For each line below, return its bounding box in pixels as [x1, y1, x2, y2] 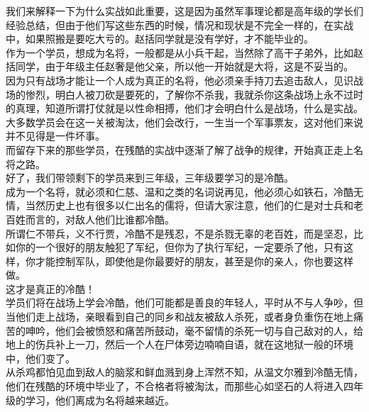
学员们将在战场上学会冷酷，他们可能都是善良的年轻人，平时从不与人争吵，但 [6, 295, 363, 310]
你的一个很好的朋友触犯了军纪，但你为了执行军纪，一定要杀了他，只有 [15, 240, 343, 255]
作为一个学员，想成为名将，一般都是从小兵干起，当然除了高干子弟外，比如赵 [6, 45, 363, 60]
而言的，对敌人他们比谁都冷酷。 [25, 211, 175, 226]
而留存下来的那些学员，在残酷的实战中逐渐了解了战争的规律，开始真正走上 [6, 142, 353, 157]
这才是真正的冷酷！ [6, 281, 95, 296]
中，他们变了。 [6, 350, 75, 365]
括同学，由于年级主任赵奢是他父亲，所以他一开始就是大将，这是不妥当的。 [6, 59, 353, 74]
